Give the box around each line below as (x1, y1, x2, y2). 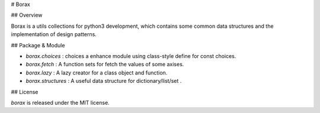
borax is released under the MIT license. (11, 99, 110, 106)
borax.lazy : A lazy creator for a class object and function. (25, 69, 168, 76)
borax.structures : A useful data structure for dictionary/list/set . (25, 78, 182, 85)
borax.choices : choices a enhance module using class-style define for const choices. (25, 52, 236, 59)
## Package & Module (11, 41, 65, 49)
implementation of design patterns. (11, 31, 97, 38)
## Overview (11, 12, 43, 19)
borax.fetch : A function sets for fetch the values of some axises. (25, 61, 184, 68)
